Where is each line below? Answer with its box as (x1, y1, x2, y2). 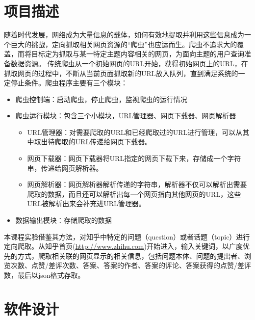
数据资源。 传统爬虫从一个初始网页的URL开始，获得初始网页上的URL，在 (10, 58, 248, 68)
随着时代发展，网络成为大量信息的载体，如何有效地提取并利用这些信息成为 (4, 29, 244, 40)
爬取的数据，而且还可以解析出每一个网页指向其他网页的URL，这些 (27, 188, 241, 199)
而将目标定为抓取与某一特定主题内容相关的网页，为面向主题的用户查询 (17, 49, 244, 59)
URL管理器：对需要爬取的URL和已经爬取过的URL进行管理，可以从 (27, 127, 243, 137)
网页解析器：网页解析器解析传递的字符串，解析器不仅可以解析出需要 (27, 179, 247, 189)
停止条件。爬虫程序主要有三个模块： (10, 78, 127, 88)
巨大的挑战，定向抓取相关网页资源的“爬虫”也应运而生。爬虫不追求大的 (10, 39, 237, 49)
